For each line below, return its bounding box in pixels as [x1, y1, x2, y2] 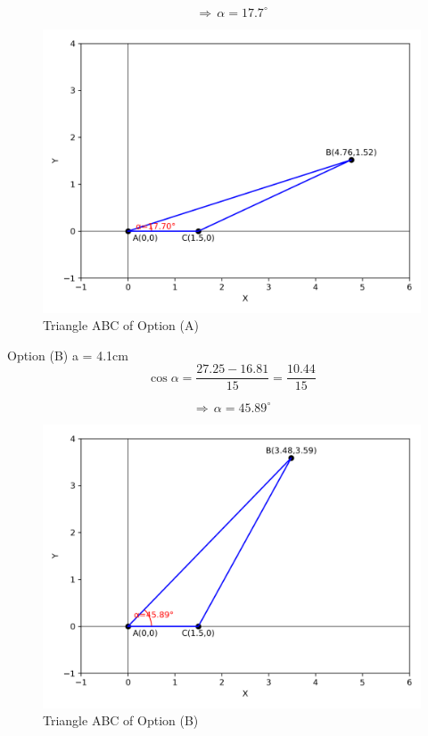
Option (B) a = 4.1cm [7, 345, 128, 364]
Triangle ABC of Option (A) [43, 316, 199, 335]
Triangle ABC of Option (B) [43, 711, 199, 730]
